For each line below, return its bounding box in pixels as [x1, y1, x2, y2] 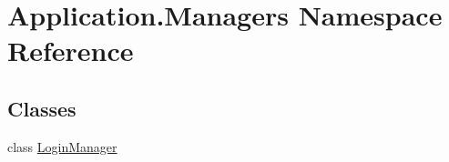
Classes [7, 94, 77, 122]
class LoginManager [7, 137, 117, 156]
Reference [7, 32, 134, 69]
